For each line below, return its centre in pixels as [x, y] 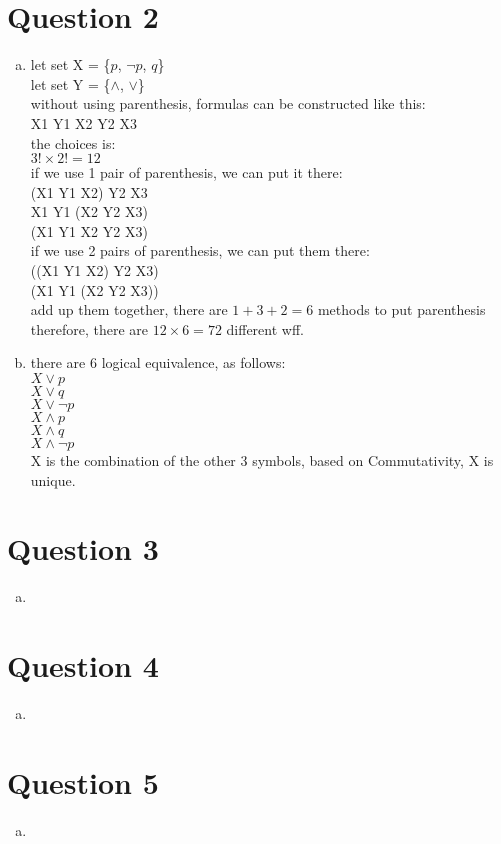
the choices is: [73, 142]
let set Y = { [70, 83]
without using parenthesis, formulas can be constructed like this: [228, 103]
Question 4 [83, 665]
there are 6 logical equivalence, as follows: [158, 362]
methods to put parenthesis [401, 309]
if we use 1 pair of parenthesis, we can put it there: [186, 172]
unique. [53, 479]
